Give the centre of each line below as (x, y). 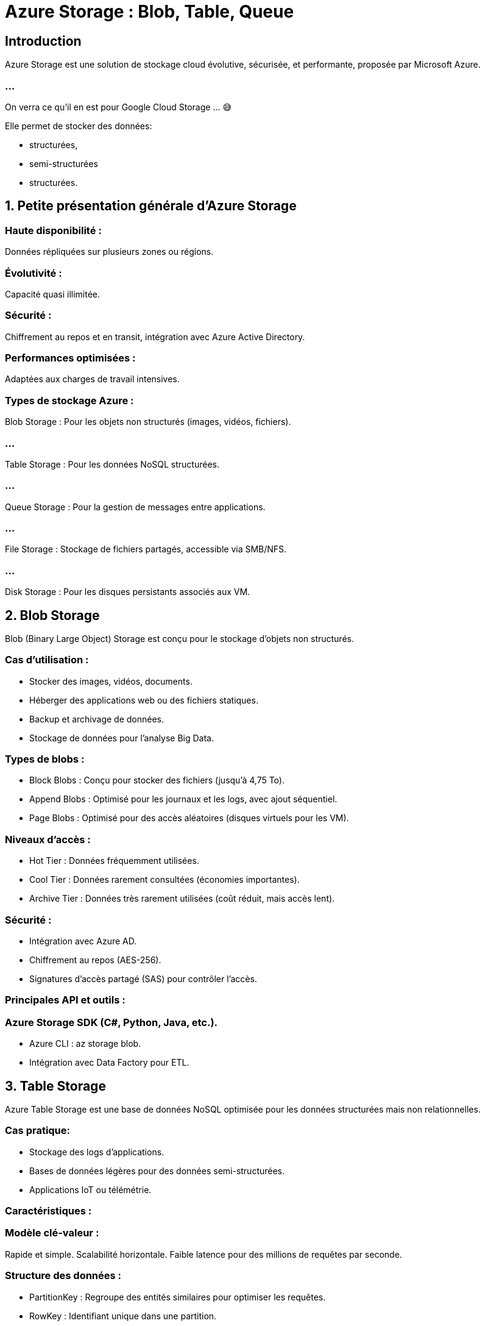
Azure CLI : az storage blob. (85, 1044)
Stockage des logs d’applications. (97, 1152)
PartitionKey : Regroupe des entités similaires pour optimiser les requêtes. (178, 1297)
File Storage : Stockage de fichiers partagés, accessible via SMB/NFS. (146, 549)
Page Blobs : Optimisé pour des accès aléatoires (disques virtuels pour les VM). (189, 818)
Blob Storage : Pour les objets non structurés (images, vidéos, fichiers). (148, 422)
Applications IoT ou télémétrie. (90, 1189)
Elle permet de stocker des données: (79, 126)
